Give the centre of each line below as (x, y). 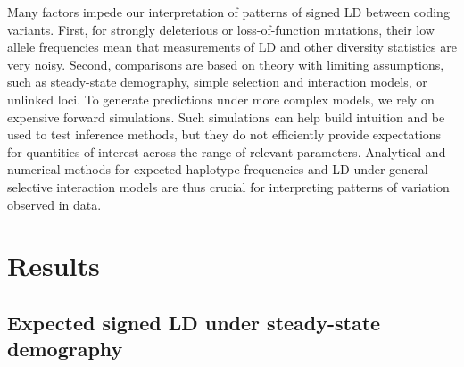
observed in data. (54, 204)
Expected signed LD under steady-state (194, 322)
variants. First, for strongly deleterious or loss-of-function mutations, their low (221, 29)
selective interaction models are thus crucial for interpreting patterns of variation (228, 186)
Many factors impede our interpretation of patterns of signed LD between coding (228, 12)
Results (54, 266)
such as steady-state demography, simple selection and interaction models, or (217, 82)
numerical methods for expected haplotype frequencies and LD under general (218, 169)
